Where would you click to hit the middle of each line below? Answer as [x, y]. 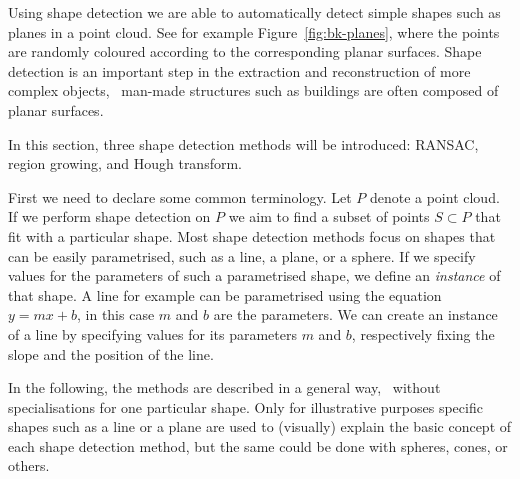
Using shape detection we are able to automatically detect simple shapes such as [254, 12]
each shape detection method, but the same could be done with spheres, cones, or [258, 445]
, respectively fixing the [423, 333]
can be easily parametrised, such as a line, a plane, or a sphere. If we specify [242, 255]
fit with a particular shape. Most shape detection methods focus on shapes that [252, 235]
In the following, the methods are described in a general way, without [224, 387]
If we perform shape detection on [109, 216]
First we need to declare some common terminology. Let [180, 196]
